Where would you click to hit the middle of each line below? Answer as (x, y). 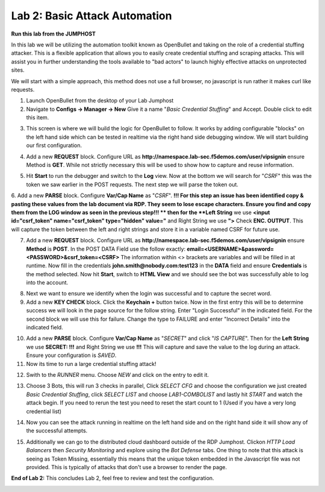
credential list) (44, 411)
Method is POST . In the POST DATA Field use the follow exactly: (106, 249)
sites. (18, 70)
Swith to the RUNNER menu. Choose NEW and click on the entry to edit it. (118, 375)
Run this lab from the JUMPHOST (54, 34)
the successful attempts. (57, 430)
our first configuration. (54, 145)
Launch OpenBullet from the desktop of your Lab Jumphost (100, 101)
